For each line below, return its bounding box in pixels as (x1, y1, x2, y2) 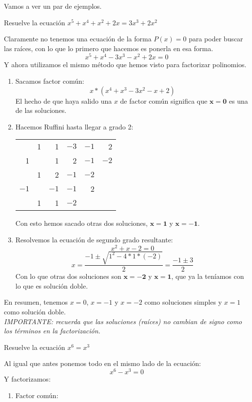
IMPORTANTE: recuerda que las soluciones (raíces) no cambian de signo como (4, 316, 242, 326)
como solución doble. (4, 307, 66, 317)
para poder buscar (189, 34, 243, 44)
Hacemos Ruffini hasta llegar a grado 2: (15, 121, 134, 131)
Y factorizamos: (4, 374, 51, 384)
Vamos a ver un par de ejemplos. (4, 1, 102, 11)
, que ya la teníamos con (171, 271, 244, 281)
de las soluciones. (15, 105, 67, 115)
